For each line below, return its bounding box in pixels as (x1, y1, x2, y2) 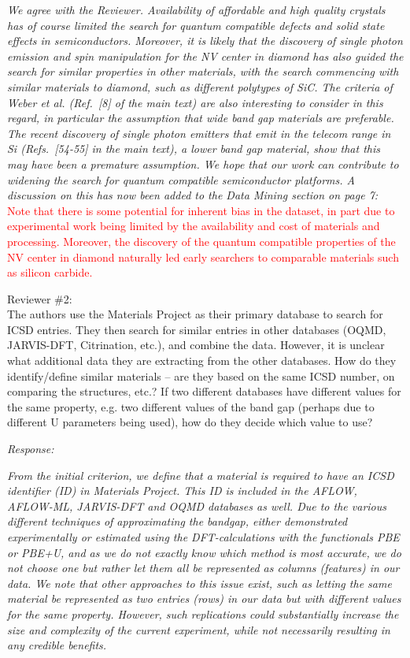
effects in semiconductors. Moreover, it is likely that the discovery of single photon (7, 32, 403, 49)
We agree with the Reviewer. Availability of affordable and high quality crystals (7, 2, 386, 17)
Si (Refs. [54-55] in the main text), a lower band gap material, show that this (7, 140, 380, 157)
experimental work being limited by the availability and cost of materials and (7, 217, 380, 234)
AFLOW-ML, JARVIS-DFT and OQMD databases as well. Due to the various (7, 497, 386, 514)
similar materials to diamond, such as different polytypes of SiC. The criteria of (7, 78, 393, 95)
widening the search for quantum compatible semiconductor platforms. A (7, 171, 355, 188)
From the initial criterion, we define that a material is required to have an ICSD (7, 467, 394, 483)
